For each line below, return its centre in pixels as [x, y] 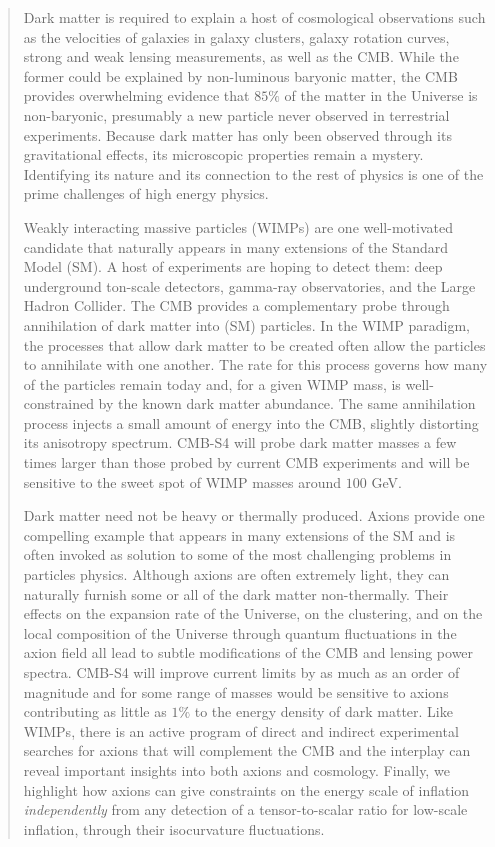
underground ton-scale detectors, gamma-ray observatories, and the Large [249, 285]
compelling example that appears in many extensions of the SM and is [239, 534]
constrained [58, 403]
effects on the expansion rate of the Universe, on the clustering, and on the [253, 613]
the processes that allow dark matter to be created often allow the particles [254, 344]
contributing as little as [95, 711]
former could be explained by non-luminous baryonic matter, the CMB [240, 75]
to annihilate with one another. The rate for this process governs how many [255, 364]
